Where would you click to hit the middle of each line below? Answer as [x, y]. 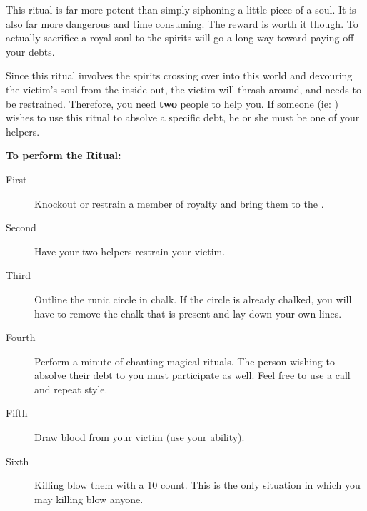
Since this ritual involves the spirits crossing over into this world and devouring [179, 75]
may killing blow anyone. [89, 499]
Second [21, 227]
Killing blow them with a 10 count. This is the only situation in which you [197, 485]
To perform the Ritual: [64, 155]
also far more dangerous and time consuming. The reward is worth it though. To [182, 23]
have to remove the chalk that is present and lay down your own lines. [188, 313]
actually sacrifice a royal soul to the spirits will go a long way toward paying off [180, 37]
